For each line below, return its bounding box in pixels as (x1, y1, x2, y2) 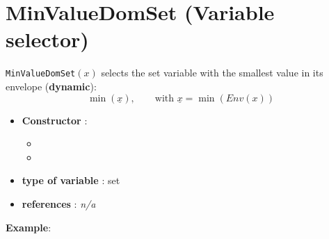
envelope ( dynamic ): (6, 79, 97, 93)
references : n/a (22, 196, 96, 211)
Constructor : (22, 113, 88, 127)
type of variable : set (22, 173, 120, 188)
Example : (6, 220, 51, 234)
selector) (6, 25, 89, 53)
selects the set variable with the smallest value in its (101, 65, 323, 80)
